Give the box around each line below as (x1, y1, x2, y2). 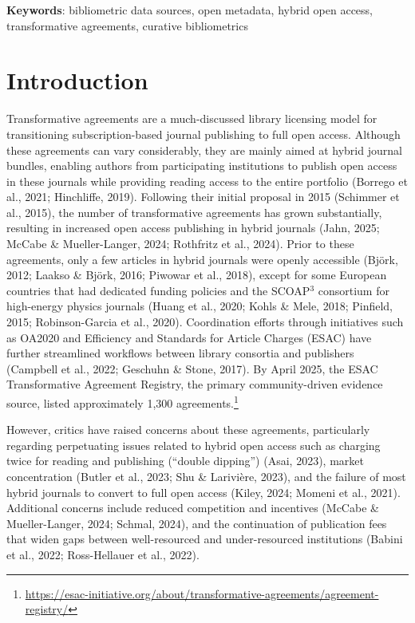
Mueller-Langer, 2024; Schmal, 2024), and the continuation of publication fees (6, 515, 387, 531)
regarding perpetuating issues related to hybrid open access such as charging (6, 436, 381, 453)
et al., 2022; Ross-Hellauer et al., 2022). (6, 546, 200, 562)
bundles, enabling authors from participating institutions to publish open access (6, 157, 397, 174)
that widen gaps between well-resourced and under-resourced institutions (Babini (6, 530, 403, 547)
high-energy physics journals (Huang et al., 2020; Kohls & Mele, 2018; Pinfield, (6, 298, 393, 314)
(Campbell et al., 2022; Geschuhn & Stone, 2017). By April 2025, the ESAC (6, 360, 378, 377)
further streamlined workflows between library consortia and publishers (6, 345, 354, 361)
